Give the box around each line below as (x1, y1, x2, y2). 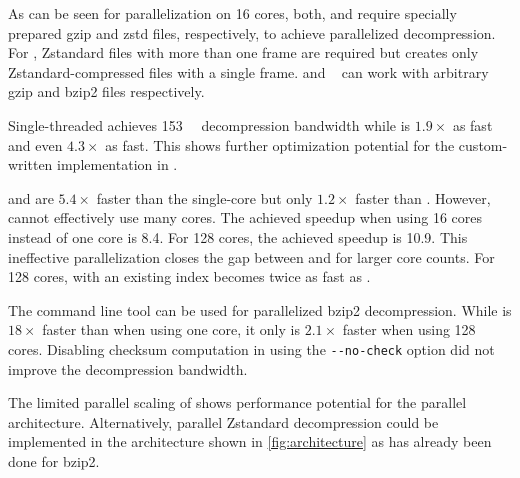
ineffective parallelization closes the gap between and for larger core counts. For (8, 246, 495, 267)
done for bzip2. (8, 450, 100, 471)
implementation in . (57, 154, 178, 175)
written (8, 154, 53, 175)
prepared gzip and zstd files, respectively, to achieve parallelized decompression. (8, 22, 496, 43)
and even (8, 134, 63, 155)
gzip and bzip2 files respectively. (8, 81, 205, 102)
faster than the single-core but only (96, 187, 313, 208)
